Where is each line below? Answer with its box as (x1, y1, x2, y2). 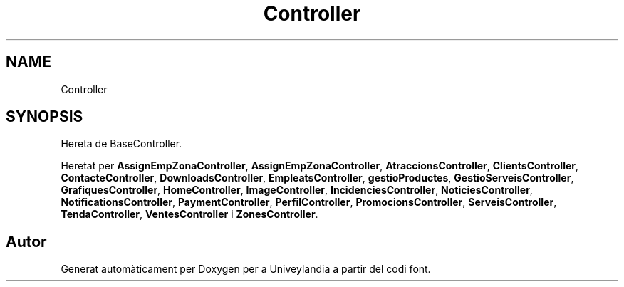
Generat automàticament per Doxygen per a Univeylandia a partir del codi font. (61, 263, 431, 276)
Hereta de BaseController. (61, 137, 182, 150)
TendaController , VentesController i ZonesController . (61, 208, 318, 221)
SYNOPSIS (6, 108, 83, 126)
